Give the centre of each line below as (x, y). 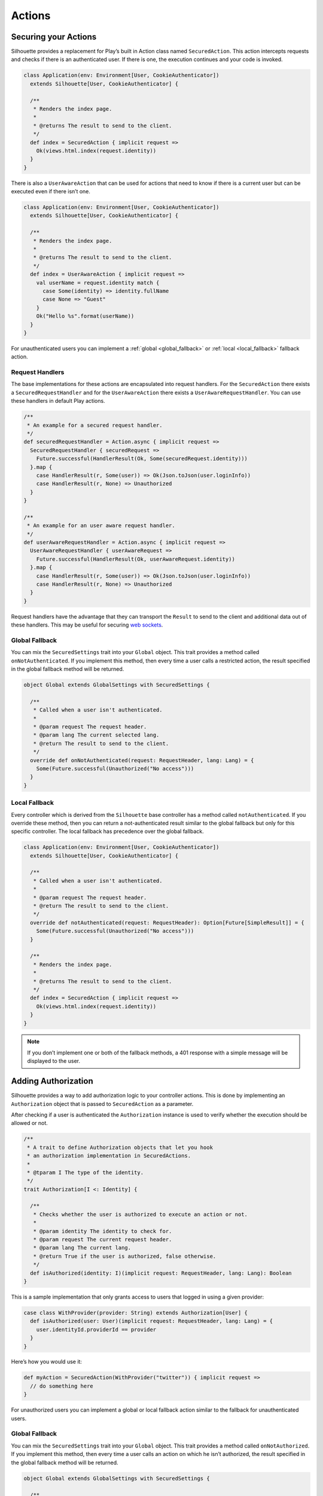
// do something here (62, 1386)
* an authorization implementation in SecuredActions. (109, 1156)
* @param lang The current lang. (82, 1248)
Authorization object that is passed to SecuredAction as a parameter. (102, 1103)
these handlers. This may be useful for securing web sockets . (87, 625)
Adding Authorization (52, 1081)
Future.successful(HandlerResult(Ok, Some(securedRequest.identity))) (142, 459)
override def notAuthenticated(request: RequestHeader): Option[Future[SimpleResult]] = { (167, 922)
